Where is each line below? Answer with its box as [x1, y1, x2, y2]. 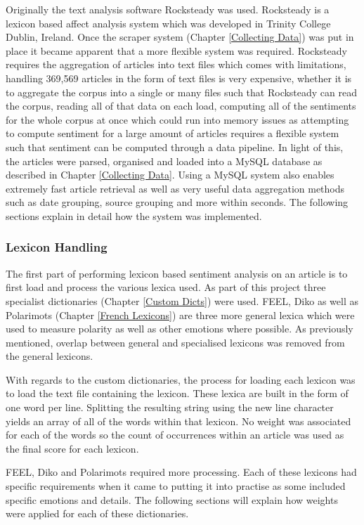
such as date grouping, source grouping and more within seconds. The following [6, 195, 349, 209]
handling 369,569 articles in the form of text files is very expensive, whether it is [6, 70, 352, 85]
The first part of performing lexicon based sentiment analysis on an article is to [6, 266, 348, 280]
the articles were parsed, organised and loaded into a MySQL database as [6, 153, 323, 168]
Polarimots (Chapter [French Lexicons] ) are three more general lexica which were [6, 307, 355, 322]
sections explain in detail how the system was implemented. [6, 208, 262, 223]
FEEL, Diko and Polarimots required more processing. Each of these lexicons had [6, 465, 357, 479]
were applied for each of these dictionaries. [6, 506, 189, 521]
